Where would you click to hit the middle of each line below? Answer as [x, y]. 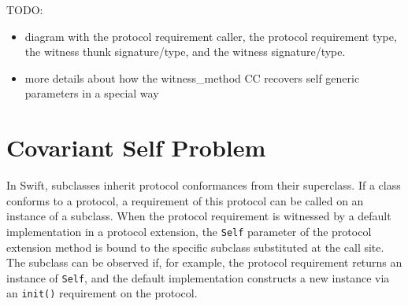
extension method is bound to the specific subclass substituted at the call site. [195, 247]
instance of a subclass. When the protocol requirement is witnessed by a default [199, 216]
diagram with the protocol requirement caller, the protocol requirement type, [211, 36]
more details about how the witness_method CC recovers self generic [192, 77]
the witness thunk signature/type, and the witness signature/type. [185, 52]
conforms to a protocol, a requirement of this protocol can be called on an [185, 200]
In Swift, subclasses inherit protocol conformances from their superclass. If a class [204, 185]
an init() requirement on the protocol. [102, 293]
